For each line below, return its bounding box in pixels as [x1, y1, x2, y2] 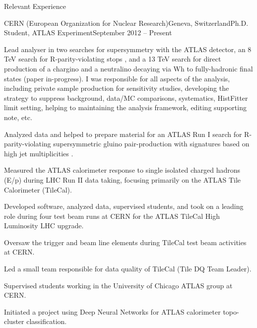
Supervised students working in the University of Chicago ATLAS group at [4, 280, 233, 290]
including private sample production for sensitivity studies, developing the [4, 83, 229, 93]
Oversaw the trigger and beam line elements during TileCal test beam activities [4, 237, 247, 247]
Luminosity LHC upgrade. [4, 220, 84, 231]
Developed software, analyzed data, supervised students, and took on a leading [4, 201, 244, 211]
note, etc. [4, 112, 32, 122]
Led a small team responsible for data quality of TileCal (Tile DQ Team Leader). [4, 263, 252, 274]
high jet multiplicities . [4, 148, 73, 158]
